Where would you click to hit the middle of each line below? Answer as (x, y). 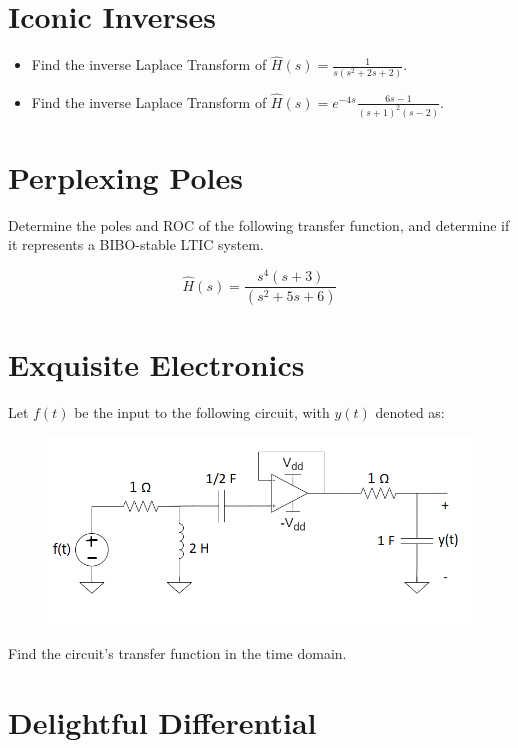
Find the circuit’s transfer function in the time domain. (177, 652)
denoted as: (410, 412)
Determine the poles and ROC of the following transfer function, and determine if (259, 224)
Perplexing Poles (125, 176)
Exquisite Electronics (156, 364)
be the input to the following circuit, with (202, 412)
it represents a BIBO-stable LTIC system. (136, 244)
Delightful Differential (162, 721)
